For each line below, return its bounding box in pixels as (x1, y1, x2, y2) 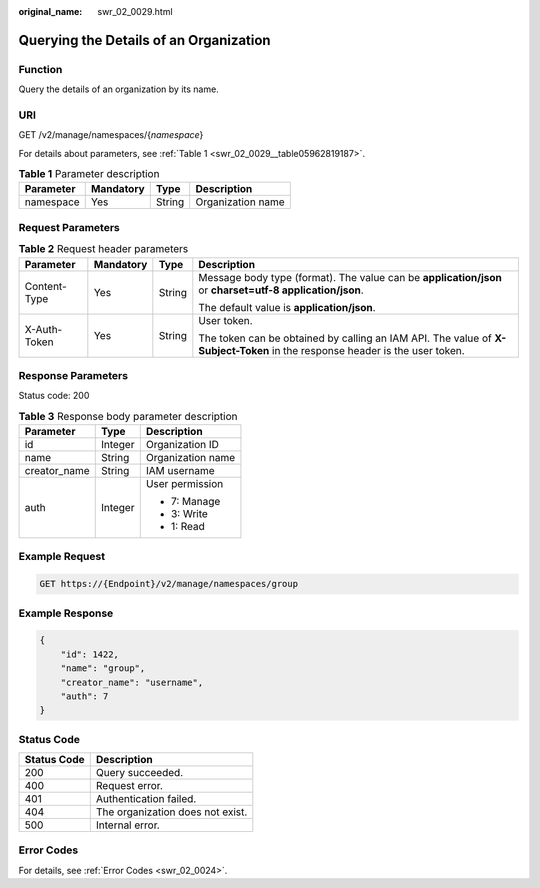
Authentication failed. (95, 792, 197, 806)
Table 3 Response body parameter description (18, 409, 239, 423)
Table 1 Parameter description (18, 167, 160, 181)
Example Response (18, 606, 114, 620)
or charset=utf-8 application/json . (198, 283, 364, 297)
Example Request (18, 550, 105, 564)
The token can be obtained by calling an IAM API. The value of (198, 331, 492, 345)
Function (18, 62, 63, 76)
